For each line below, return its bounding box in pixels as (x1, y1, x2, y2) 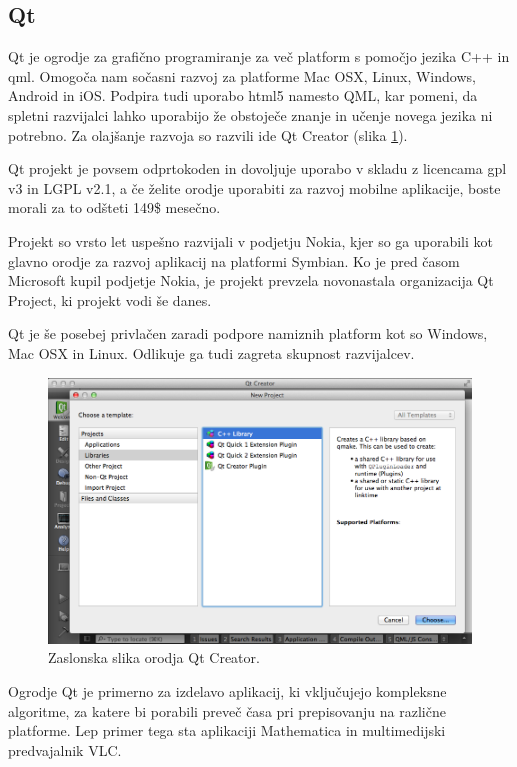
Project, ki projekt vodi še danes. (8, 289, 212, 310)
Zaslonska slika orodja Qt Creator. (48, 647, 260, 668)
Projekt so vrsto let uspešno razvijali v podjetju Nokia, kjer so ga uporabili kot (8, 230, 494, 251)
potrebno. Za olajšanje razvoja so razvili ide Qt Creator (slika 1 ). (8, 124, 408, 145)
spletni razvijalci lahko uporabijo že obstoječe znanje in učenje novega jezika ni (8, 104, 493, 125)
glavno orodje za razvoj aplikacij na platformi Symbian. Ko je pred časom (8, 250, 460, 271)
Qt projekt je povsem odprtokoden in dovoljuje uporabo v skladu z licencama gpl (8, 158, 507, 179)
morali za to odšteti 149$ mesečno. (8, 197, 221, 218)
